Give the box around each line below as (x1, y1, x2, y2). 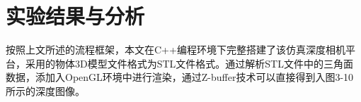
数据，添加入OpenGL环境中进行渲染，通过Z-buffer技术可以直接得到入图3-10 (6, 70, 354, 84)
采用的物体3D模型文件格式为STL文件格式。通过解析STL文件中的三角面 (25, 56, 353, 70)
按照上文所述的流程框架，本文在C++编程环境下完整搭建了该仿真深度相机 (6, 42, 345, 57)
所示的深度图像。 (6, 83, 85, 98)
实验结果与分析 (6, 1, 145, 30)
